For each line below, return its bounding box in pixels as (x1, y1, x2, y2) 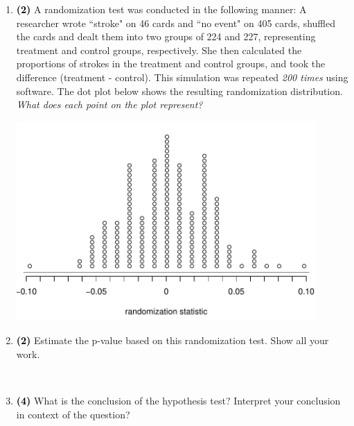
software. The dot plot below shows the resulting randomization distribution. (16, 83, 343, 98)
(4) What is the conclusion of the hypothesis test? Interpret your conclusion (16, 393, 341, 408)
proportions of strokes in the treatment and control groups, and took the (16, 56, 326, 71)
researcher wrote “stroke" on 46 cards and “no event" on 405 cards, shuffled (16, 15, 336, 30)
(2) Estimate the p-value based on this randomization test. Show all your (16, 333, 329, 348)
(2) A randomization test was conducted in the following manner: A (16, 2, 307, 16)
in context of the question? (16, 407, 130, 421)
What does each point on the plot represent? (16, 97, 203, 112)
